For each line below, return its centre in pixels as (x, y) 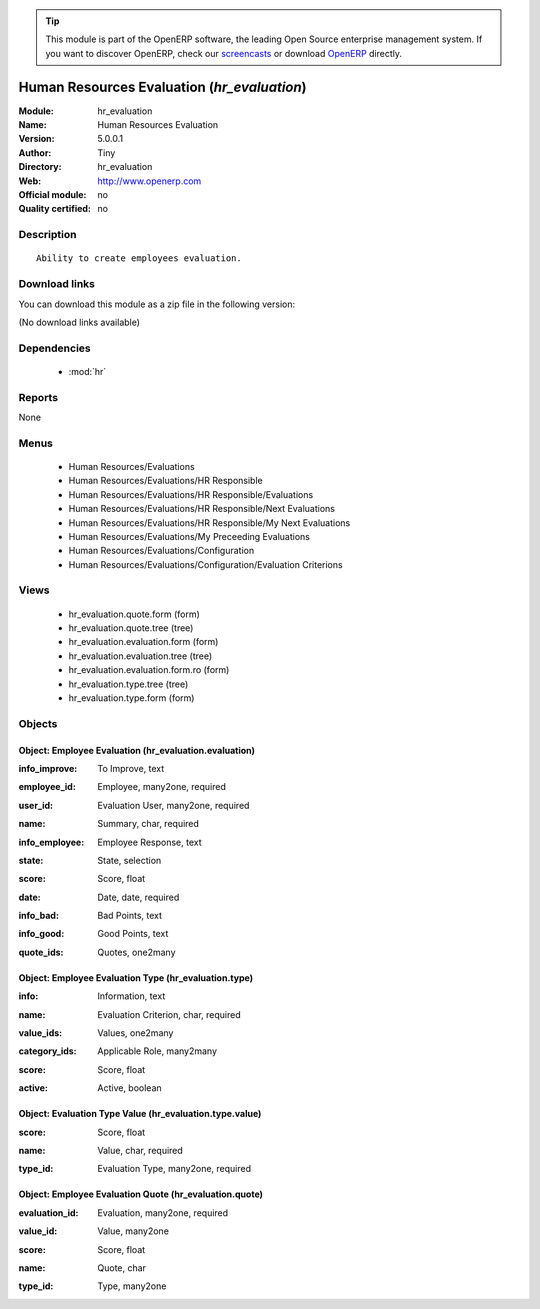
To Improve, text (131, 768)
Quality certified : (55, 209)
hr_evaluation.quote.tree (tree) (131, 628)
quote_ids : (41, 952)
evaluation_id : (48, 1212)
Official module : (52, 195)
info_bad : (39, 916)
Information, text (131, 996)
